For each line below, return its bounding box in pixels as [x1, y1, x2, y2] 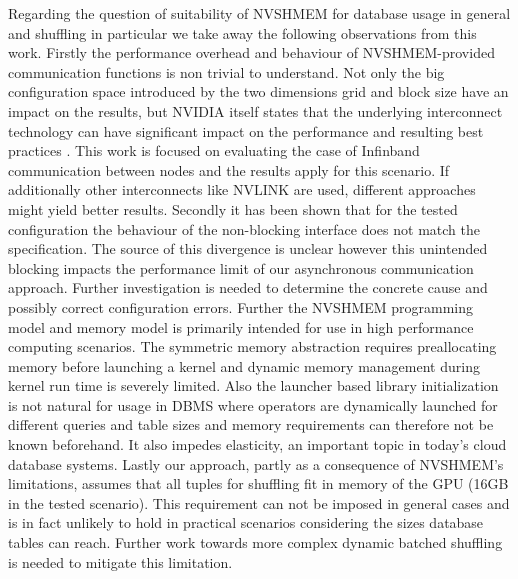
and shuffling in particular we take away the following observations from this [8, 22, 477, 43]
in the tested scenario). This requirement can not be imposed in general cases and [8, 492, 510, 513]
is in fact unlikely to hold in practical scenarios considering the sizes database [8, 512, 484, 533]
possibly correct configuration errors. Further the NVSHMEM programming [8, 296, 474, 317]
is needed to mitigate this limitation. [8, 551, 233, 572]
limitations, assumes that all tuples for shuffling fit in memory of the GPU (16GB [8, 473, 509, 494]
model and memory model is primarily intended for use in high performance [8, 316, 474, 337]
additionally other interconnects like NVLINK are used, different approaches [8, 179, 476, 200]
